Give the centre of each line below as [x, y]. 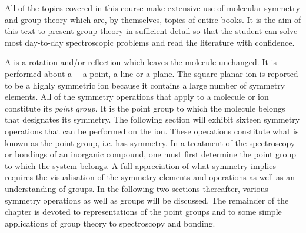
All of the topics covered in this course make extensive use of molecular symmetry [152, 8]
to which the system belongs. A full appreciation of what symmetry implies [140, 165]
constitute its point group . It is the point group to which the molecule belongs [145, 108]
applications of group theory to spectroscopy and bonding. [110, 223]
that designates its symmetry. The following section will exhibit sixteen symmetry [152, 119]
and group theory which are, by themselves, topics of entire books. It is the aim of [153, 19]
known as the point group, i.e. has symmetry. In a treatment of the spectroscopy [150, 142]
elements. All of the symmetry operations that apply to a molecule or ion [137, 97]
